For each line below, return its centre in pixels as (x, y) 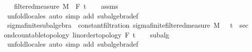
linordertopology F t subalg (121, 34)
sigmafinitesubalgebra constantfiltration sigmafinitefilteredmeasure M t (120, 25)
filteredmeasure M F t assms (66, 6)
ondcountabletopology (37, 34)
